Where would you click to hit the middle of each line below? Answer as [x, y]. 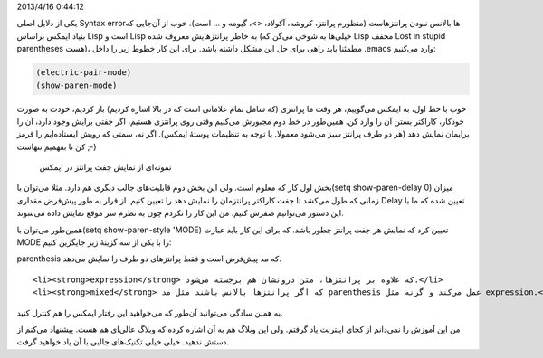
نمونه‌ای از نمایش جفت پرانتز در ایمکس [105, 167]
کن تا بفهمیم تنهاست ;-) [57, 146]
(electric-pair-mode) [84, 73]
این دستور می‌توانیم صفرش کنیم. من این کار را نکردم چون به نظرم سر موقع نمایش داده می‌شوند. [180, 213]
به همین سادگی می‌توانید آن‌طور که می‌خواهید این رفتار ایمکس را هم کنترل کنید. [150, 313]
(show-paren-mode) [76, 85]
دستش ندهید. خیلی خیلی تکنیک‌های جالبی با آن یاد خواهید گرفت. [123, 342]
